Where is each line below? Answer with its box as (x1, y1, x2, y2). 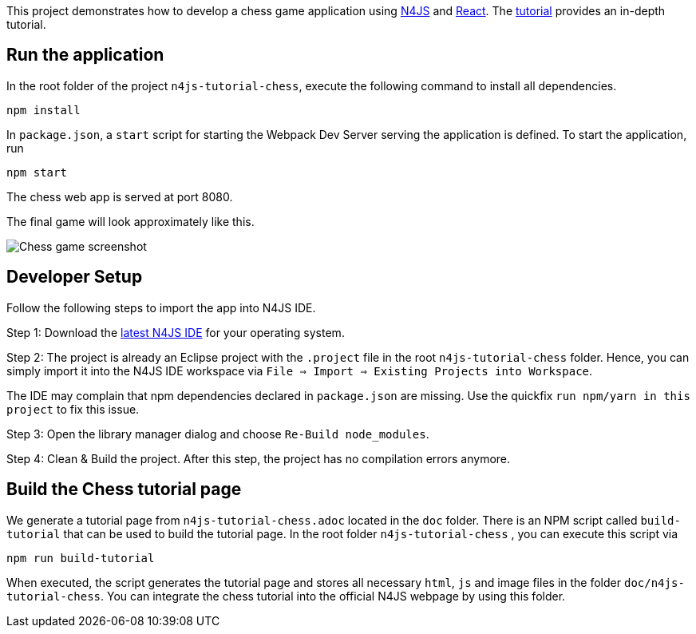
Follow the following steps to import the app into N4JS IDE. (6, 300, 316, 315)
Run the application (6, 45, 164, 65)
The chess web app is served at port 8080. (6, 189, 233, 204)
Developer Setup (6, 267, 143, 287)
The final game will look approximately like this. (6, 214, 255, 228)
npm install (6, 103, 81, 117)
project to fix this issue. (6, 402, 140, 416)
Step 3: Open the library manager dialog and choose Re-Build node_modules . (6, 426, 429, 441)
